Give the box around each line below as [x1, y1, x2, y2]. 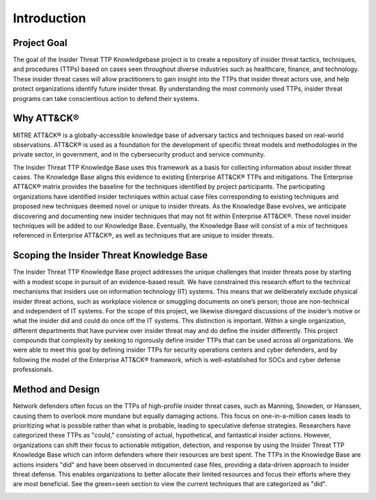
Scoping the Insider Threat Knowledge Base [13, 249, 208, 261]
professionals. [13, 366, 54, 374]
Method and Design [13, 384, 100, 396]
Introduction [13, 10, 86, 26]
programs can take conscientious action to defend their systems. [13, 94, 200, 102]
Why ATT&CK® [13, 112, 79, 125]
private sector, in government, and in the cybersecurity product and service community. [13, 150, 265, 159]
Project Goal [13, 37, 68, 49]
